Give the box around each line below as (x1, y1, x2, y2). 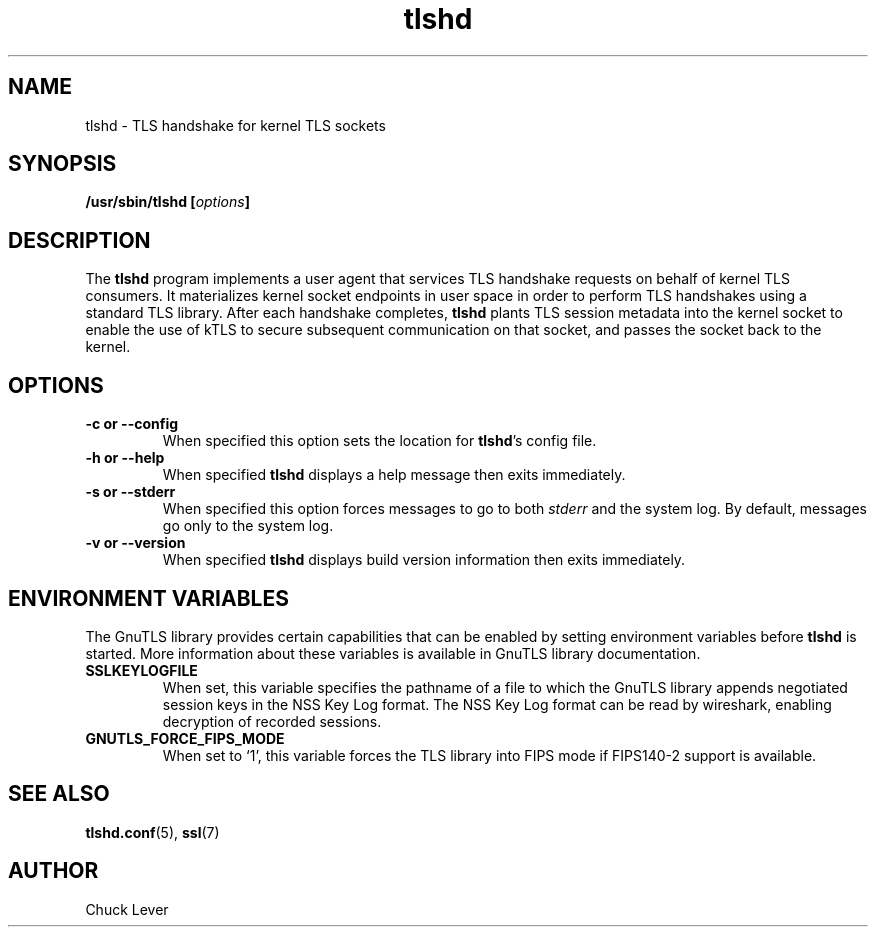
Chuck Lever (85, 900, 169, 918)
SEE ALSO (8, 781, 110, 807)
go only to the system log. (162, 517, 334, 535)
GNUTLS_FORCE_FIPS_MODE (85, 729, 285, 747)
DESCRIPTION (8, 227, 151, 253)
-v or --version (85, 534, 186, 552)
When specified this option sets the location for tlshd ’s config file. (162, 432, 597, 450)
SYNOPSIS (8, 151, 117, 177)
